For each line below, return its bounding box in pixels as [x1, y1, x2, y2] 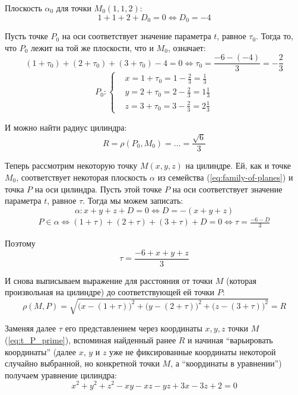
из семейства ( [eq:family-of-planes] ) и [157, 170, 293, 183]
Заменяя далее [5, 322, 56, 334]
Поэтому [5, 237, 36, 249]
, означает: [167, 41, 206, 53]
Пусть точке [5, 30, 48, 42]
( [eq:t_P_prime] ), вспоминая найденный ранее [5, 334, 176, 346]
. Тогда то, [256, 30, 294, 42]
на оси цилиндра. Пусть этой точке [34, 182, 162, 195]
